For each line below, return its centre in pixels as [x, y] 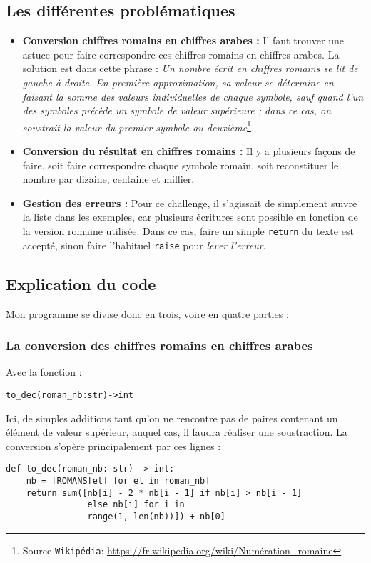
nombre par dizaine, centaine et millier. [108, 179]
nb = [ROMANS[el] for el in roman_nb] [118, 481]
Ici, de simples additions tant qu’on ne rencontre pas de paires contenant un [172, 418]
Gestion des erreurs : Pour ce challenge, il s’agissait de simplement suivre [190, 203]
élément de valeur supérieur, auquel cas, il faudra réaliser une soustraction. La [177, 432]
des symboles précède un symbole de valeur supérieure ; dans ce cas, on [177, 110]
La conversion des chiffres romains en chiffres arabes [159, 345]
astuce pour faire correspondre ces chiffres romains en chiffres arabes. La [181, 54]
